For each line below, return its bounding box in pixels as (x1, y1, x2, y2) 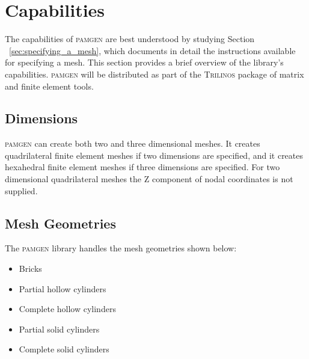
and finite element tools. (5, 79, 94, 92)
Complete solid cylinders (19, 343, 109, 355)
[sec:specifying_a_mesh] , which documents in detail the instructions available (9, 44, 296, 57)
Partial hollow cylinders (19, 282, 106, 295)
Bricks (19, 262, 42, 275)
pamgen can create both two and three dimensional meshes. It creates (5, 137, 260, 150)
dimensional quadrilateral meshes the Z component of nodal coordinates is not (5, 173, 293, 185)
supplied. (5, 184, 38, 197)
